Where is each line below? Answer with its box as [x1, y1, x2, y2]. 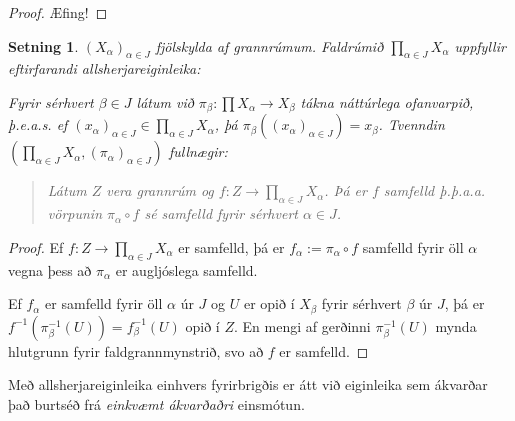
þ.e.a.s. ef [8, 114, 68, 135]
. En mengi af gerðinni [233, 315, 371, 336]
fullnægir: [168, 141, 228, 162]
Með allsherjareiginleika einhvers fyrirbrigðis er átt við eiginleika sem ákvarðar [8, 374, 488, 395]
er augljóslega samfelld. [115, 259, 258, 280]
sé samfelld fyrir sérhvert [144, 203, 298, 224]
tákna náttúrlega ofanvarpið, [300, 91, 474, 112]
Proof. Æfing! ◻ [8, 2, 108, 22]
